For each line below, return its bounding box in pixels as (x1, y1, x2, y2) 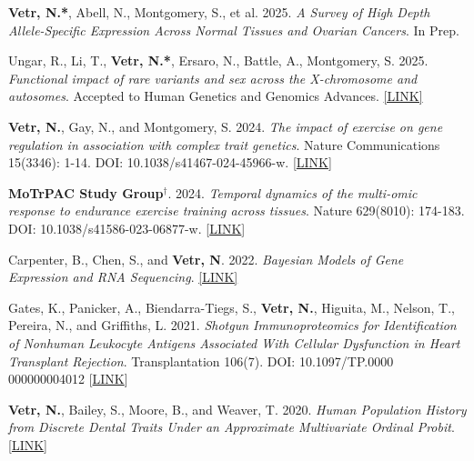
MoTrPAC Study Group (8, 183, 164, 202)
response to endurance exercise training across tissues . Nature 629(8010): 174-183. (8, 201, 465, 220)
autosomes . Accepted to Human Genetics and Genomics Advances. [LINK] (8, 86, 423, 105)
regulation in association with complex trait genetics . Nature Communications (8, 135, 440, 154)
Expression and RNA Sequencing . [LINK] (8, 267, 238, 286)
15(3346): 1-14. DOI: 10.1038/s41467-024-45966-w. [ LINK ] (8, 153, 332, 172)
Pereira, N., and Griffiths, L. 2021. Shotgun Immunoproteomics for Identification (8, 316, 457, 335)
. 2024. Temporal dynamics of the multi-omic (167, 183, 418, 202)
